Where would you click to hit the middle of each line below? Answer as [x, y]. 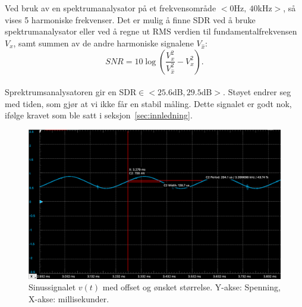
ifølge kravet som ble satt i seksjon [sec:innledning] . [99, 115]
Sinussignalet [52, 287]
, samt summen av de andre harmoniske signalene [103, 43]
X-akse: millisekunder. [69, 299]
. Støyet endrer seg [257, 92]
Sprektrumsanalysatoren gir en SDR [71, 92]
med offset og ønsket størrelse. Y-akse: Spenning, [191, 287]
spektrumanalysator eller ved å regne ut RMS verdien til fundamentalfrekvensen [151, 31]
